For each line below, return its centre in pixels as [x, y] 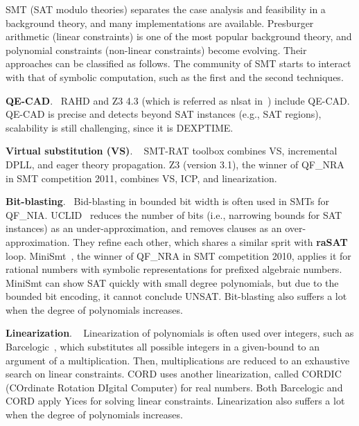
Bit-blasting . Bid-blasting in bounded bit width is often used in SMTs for [167, 201]
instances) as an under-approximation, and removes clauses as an [144, 228]
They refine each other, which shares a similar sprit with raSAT [210, 241]
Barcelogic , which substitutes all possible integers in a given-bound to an [163, 347]
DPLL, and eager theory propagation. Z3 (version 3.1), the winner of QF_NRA [175, 164]
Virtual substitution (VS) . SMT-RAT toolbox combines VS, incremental [172, 151]
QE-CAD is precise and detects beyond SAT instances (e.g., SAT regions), [164, 114]
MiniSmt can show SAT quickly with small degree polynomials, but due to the [172, 282]
